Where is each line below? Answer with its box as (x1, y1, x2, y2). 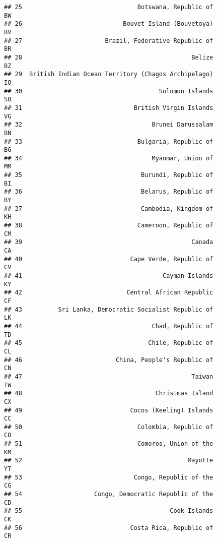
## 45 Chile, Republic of (4, 339, 213, 347)
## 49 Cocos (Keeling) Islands (4, 406, 213, 414)
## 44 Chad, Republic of (4, 322, 213, 330)
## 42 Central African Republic (4, 289, 213, 296)
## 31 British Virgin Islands (4, 104, 213, 111)
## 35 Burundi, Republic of (4, 171, 213, 179)
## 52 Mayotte (4, 457, 213, 464)
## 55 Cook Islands (4, 507, 213, 515)
